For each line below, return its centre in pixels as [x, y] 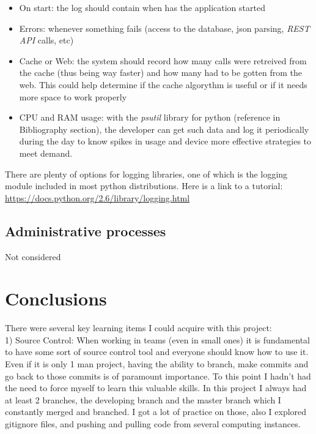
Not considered [33, 256]
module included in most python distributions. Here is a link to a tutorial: [144, 186]
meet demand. [46, 153]
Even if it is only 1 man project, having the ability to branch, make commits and [157, 364]
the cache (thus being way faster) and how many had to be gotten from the [161, 73]
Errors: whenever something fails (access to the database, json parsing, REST [164, 28]
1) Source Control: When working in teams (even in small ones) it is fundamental [157, 339]
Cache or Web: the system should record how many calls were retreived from [163, 60]
